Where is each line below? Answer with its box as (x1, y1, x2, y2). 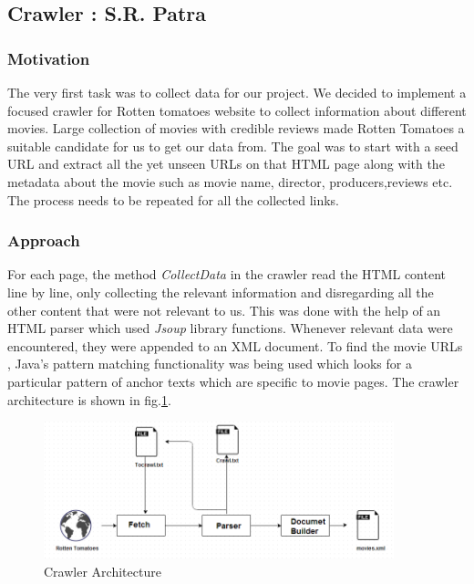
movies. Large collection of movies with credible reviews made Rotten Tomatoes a (7, 119, 465, 138)
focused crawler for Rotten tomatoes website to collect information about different (7, 100, 467, 120)
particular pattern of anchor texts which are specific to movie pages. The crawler (7, 371, 459, 391)
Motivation (7, 47, 90, 69)
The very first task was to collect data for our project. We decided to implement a (7, 83, 467, 101)
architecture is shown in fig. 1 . (7, 390, 171, 409)
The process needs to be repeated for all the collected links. (7, 190, 339, 209)
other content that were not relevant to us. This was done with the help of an (7, 300, 441, 319)
